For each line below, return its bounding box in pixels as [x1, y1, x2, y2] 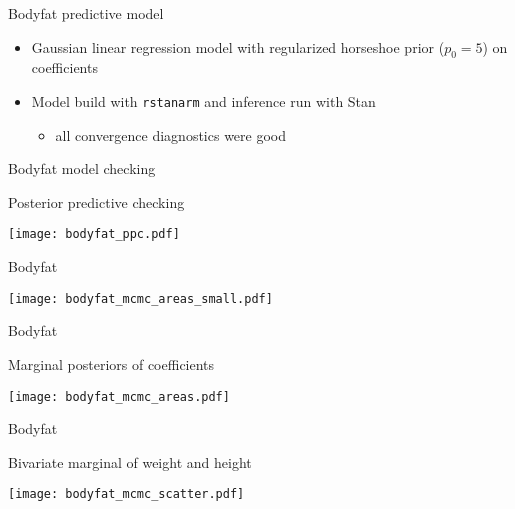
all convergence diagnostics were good [55, 124, 287, 145]
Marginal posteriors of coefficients [8, 353, 215, 374]
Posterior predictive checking [8, 191, 185, 212]
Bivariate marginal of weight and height [8, 451, 252, 472]
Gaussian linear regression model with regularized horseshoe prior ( [31, 36, 445, 57]
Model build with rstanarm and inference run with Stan [31, 90, 376, 111]
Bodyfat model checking [8, 158, 156, 179]
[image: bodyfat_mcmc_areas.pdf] [8, 389, 230, 404]
